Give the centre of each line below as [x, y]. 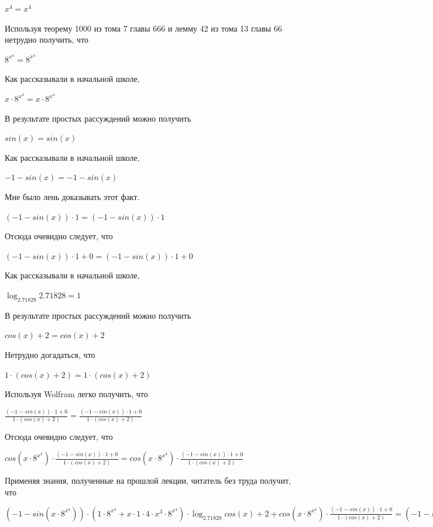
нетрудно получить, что [47, 39]
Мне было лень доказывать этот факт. [72, 197]
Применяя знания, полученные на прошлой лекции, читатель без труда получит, [148, 480]
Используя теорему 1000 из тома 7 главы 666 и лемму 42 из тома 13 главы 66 [143, 28]
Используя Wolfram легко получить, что [76, 394]
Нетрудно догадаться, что [50, 354]
